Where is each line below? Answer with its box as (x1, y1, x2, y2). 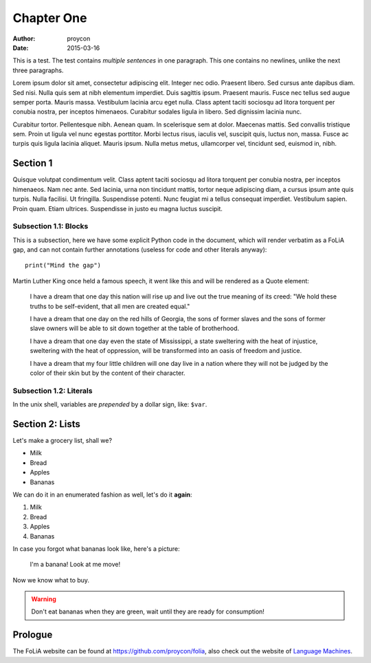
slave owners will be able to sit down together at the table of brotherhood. (30, 324, 240, 333)
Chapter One (12, 10, 87, 25)
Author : (12, 34, 36, 43)
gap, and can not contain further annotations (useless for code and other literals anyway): (12, 246, 267, 254)
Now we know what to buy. (12, 576, 89, 584)
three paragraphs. (12, 66, 64, 74)
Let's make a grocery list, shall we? (12, 437, 113, 445)
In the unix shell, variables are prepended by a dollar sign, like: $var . (12, 400, 207, 409)
